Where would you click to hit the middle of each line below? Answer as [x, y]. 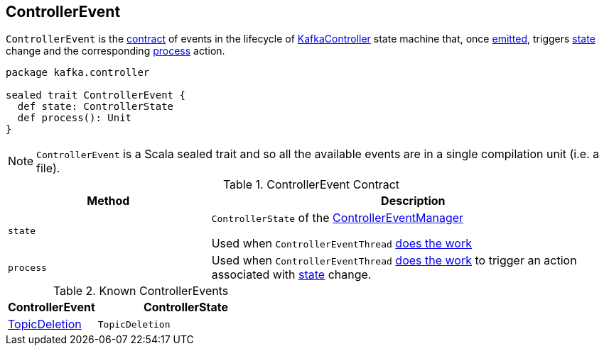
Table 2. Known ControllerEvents [141, 291]
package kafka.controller [78, 73]
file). [48, 168]
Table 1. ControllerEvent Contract [311, 185]
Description [413, 201]
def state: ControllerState [96, 107]
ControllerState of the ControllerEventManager [338, 218]
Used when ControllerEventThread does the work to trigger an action [394, 261]
